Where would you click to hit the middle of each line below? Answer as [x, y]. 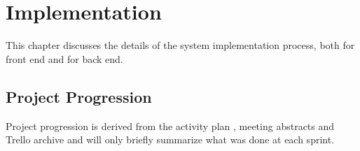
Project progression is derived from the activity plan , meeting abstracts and [170, 125]
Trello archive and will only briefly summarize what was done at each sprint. [170, 139]
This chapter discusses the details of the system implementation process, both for [180, 45]
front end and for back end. [64, 58]
